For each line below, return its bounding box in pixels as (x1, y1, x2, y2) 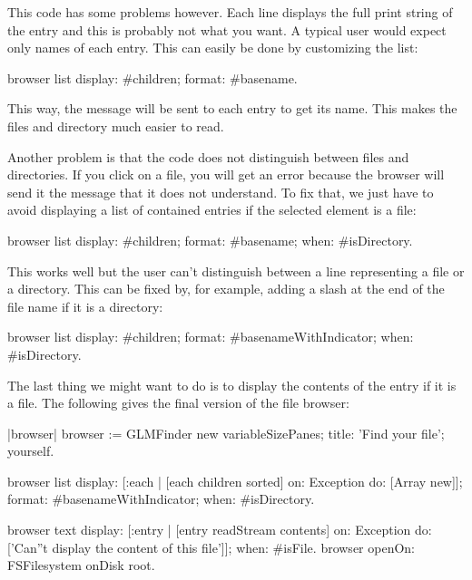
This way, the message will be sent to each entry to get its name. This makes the (7, 99, 457, 118)
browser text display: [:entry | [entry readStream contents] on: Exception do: (7, 520, 432, 539)
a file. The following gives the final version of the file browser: (7, 393, 349, 412)
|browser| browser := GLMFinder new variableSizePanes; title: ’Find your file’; (7, 423, 445, 442)
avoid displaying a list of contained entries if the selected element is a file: (7, 200, 417, 219)
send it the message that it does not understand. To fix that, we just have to (7, 182, 434, 201)
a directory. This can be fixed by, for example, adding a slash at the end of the (7, 279, 445, 298)
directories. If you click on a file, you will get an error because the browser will (7, 165, 445, 184)
